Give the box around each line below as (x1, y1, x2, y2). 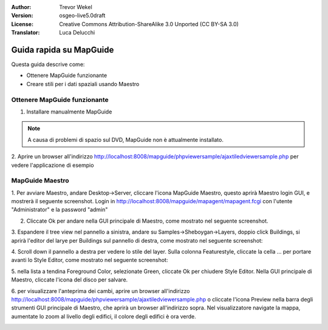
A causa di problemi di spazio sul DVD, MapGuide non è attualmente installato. (27, 136, 224, 143)
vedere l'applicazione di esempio (11, 161, 94, 169)
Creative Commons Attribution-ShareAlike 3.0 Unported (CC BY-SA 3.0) (59, 20, 239, 27)
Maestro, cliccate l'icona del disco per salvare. (11, 276, 128, 283)
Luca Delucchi (59, 29, 95, 36)
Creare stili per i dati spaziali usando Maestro (26, 80, 140, 87)
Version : (11, 12, 33, 19)
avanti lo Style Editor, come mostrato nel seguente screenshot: (11, 257, 168, 264)
